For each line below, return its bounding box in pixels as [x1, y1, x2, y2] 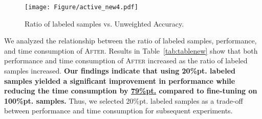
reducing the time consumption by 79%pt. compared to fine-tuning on [4, 85, 257, 96]
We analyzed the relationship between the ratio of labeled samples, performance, [4, 35, 257, 46]
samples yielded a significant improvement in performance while [4, 75, 235, 86]
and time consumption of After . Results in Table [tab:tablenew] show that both [4, 45, 258, 56]
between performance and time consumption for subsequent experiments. [4, 105, 233, 116]
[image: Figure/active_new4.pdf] [25, 4, 138, 11]
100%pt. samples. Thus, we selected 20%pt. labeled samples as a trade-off [4, 95, 243, 106]
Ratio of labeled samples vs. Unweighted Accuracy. [25, 18, 184, 29]
